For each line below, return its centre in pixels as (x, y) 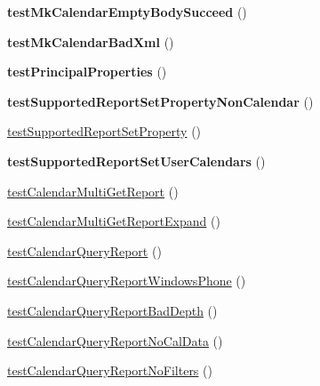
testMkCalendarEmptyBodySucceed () (127, 12)
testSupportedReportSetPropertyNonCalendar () (160, 101)
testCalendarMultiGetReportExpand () (114, 221)
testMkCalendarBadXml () (91, 41)
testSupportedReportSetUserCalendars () (136, 161)
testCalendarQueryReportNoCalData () (115, 340)
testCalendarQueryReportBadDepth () (112, 310)
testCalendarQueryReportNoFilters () (110, 370)
